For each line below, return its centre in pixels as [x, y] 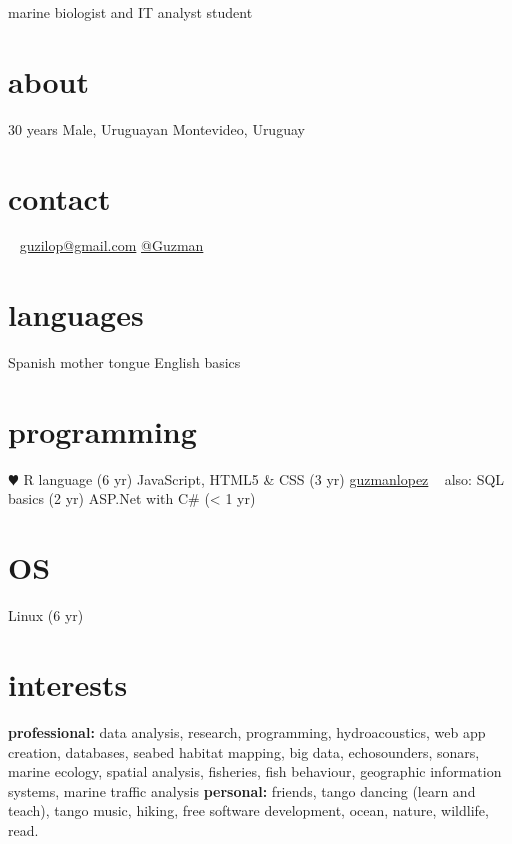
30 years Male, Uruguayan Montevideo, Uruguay [156, 128]
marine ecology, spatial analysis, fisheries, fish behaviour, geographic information [255, 771]
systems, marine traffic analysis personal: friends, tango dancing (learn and [242, 790]
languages [76, 314]
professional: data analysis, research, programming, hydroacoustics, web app [247, 731]
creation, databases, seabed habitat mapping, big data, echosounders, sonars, [244, 751]
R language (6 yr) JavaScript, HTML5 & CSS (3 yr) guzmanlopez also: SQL [264, 478]
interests [68, 683]
